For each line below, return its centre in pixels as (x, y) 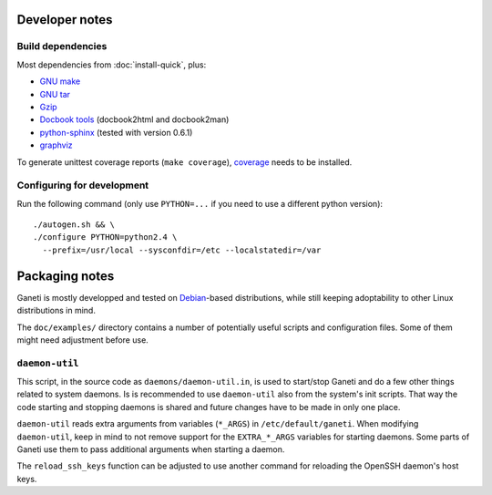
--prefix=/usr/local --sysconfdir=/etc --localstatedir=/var (182, 250)
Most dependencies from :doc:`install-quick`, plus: (112, 65)
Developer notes (65, 20)
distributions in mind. (56, 311)
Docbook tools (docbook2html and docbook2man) (134, 119)
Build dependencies (62, 46)
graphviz (56, 145)
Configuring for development (83, 185)
